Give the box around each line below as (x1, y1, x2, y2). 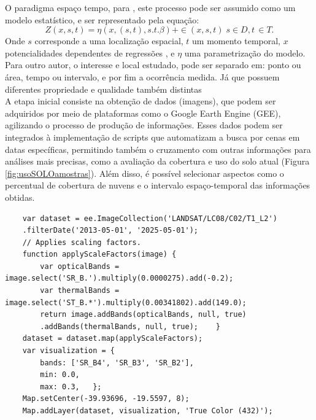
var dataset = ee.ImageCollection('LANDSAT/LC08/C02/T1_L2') (22, 214, 277, 223)
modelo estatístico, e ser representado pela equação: (5, 13, 199, 26)
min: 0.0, (40, 370, 80, 379)
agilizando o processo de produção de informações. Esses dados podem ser (5, 119, 283, 131)
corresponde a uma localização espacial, (34, 34, 183, 47)
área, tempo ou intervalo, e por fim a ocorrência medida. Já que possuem (5, 70, 280, 83)
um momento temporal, (192, 34, 281, 47)
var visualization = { (22, 346, 115, 356)
